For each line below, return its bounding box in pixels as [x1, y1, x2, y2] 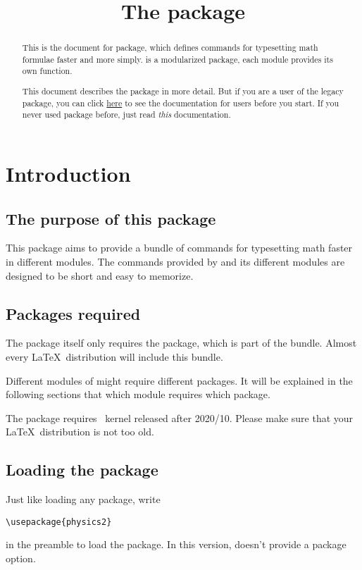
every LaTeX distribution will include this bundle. [6, 349, 223, 364]
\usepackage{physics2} [6, 516, 112, 527]
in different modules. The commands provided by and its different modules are [6, 254, 345, 268]
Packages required [6, 302, 141, 324]
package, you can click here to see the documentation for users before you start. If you [22, 97, 339, 109]
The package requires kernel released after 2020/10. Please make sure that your [6, 410, 354, 425]
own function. [22, 65, 73, 77]
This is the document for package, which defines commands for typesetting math [22, 42, 318, 54]
